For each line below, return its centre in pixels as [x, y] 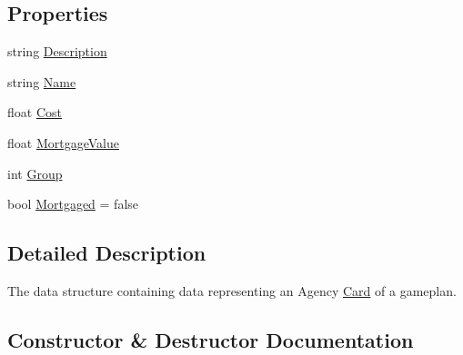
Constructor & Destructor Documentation [211, 339]
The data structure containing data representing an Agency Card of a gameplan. [232, 290]
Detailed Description [107, 253]
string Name [42, 81]
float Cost [35, 112]
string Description [57, 51]
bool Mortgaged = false [73, 204]
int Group [35, 173]
